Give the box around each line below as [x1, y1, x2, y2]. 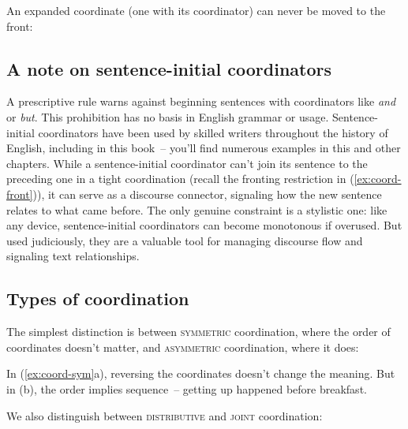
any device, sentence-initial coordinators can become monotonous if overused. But [6, 217, 402, 233]
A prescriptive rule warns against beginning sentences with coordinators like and [6, 93, 396, 110]
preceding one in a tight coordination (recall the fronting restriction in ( [6, 170, 354, 187]
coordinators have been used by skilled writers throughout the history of [38, 124, 388, 140]
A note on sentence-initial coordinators [6, 56, 331, 80]
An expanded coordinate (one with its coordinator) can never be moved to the [6, 2, 386, 18]
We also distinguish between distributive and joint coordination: [6, 407, 323, 423]
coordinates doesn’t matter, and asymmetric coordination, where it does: [6, 338, 359, 355]
